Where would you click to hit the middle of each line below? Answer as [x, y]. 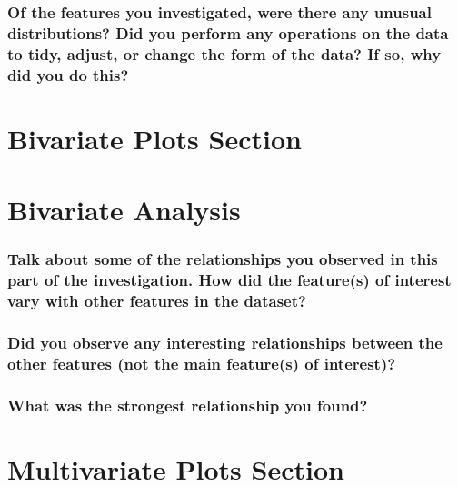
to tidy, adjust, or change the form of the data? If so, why [224, 53]
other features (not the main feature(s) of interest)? [202, 363]
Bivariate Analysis [124, 210]
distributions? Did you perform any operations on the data [228, 32]
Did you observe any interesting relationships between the [225, 342]
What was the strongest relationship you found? [188, 405]
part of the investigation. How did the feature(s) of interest [229, 280]
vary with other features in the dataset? [157, 301]
